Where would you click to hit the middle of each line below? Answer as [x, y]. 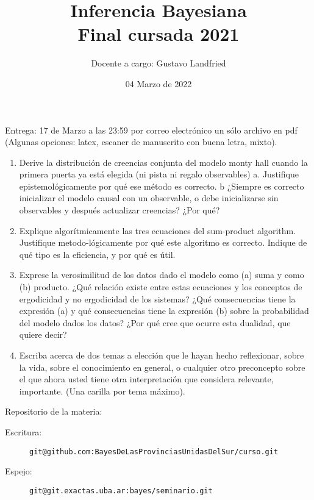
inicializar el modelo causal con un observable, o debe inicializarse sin [149, 198]
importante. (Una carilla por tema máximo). [102, 391]
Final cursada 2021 [159, 34]
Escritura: [23, 431]
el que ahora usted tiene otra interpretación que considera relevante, [146, 379]
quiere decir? [43, 334]
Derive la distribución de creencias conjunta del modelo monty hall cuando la [163, 162]
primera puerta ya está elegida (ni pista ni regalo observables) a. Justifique [159, 174]
